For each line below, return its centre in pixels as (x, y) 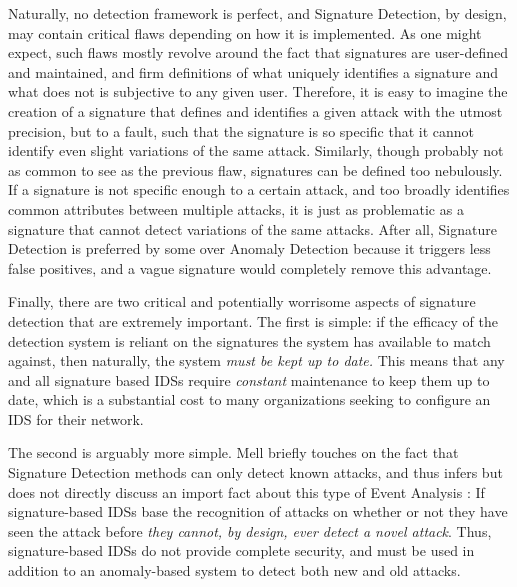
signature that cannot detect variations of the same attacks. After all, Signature (252, 228)
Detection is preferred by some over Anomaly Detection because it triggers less (249, 248)
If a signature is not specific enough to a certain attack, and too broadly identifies (259, 189)
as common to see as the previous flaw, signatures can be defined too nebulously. (255, 169)
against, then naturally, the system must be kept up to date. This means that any (256, 360)
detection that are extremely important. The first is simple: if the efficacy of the (253, 320)
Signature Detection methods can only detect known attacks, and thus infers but (255, 472)
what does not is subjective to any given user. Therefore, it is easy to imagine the (258, 91)
